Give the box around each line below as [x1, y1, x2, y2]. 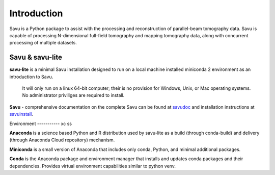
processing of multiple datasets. [9, 40, 77, 46]
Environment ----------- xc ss [9, 120, 72, 127]
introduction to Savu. [9, 73, 53, 80]
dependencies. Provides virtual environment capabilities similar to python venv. [9, 163, 176, 169]
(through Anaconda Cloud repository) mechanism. [9, 137, 115, 143]
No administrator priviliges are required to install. [22, 92, 125, 98]
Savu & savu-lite [9, 53, 62, 62]
